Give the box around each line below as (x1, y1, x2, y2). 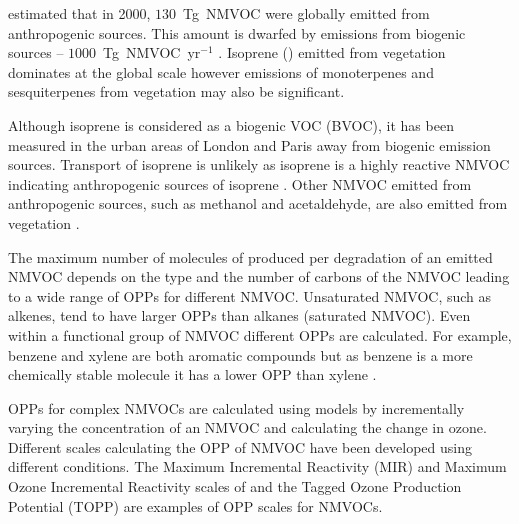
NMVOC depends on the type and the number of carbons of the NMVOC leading (8, 266, 510, 287)
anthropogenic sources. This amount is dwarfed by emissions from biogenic (8, 22, 466, 43)
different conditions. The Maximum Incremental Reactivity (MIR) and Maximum (8, 456, 507, 477)
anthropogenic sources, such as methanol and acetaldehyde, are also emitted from (8, 193, 508, 214)
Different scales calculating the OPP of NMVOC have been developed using (8, 436, 473, 457)
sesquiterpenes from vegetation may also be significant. (8, 81, 345, 102)
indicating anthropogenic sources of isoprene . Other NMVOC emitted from (8, 173, 472, 194)
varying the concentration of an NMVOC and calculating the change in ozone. (8, 417, 487, 438)
